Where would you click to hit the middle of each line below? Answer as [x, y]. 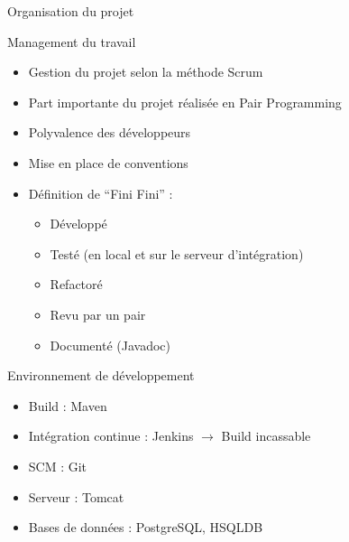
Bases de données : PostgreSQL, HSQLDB [146, 527]
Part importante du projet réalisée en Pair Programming [185, 102]
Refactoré [76, 284]
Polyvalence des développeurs [110, 132]
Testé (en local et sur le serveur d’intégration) [177, 253]
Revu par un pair [98, 314]
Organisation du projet [71, 11]
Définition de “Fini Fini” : [101, 193]
